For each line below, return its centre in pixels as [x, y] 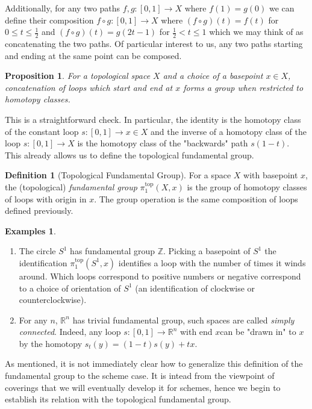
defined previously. [39, 211]
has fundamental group [113, 251]
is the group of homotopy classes [247, 186]
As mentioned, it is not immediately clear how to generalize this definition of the [154, 364]
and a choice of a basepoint [213, 76]
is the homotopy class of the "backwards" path [163, 143]
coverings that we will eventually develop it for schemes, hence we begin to [143, 387]
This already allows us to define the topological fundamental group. [129, 155]
